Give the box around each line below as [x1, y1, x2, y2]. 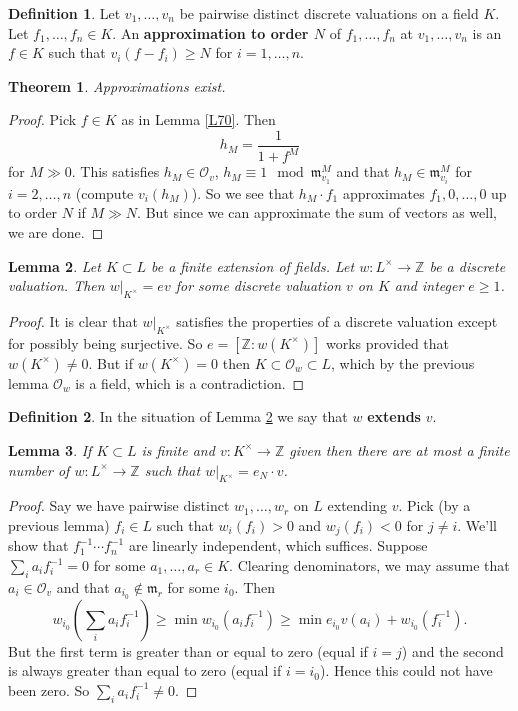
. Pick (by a [398, 495, 471, 516]
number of [8, 459, 70, 480]
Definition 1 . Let [8, 3, 121, 23]
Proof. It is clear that [8, 310, 138, 331]
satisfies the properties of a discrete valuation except [176, 310, 498, 331]
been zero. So [8, 679, 90, 700]
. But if [88, 352, 133, 373]
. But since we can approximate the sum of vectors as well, [137, 202, 497, 223]
